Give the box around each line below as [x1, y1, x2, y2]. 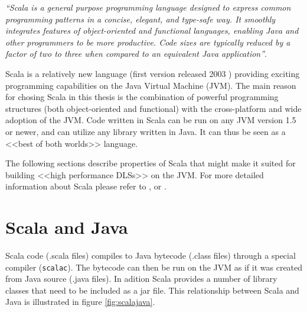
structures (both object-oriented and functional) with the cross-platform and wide [5, 102, 302, 114]
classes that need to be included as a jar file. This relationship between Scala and [5, 284, 299, 296]
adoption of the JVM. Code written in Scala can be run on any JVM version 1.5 [5, 114, 296, 126]
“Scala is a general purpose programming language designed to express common [5, 1, 291, 13]
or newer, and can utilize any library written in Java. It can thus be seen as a [5, 125, 286, 137]
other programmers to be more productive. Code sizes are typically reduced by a [5, 36, 290, 48]
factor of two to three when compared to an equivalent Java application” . [5, 47, 267, 60]
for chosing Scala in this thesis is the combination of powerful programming [5, 91, 279, 103]
